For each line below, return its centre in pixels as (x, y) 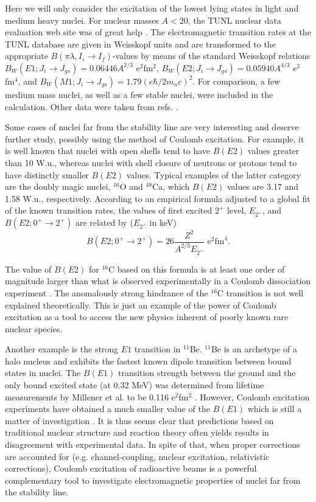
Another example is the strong (62, 349)
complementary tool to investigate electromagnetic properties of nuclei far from (153, 480)
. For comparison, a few (237, 81)
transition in (157, 349)
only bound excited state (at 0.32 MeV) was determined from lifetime (135, 385)
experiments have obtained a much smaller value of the (107, 409)
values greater (273, 151)
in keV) (163, 222)
